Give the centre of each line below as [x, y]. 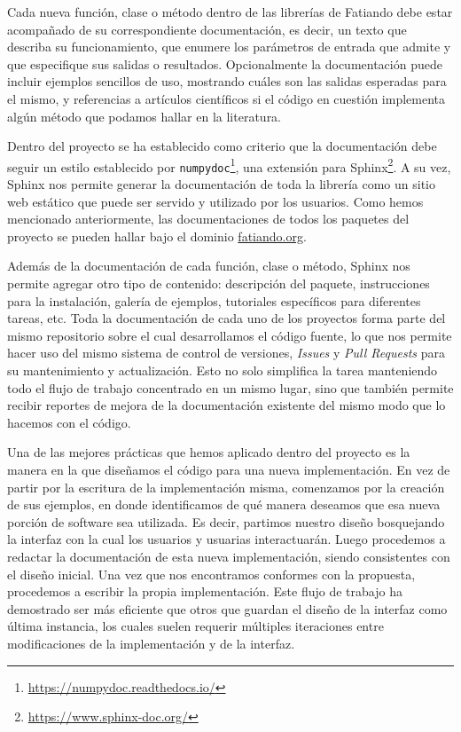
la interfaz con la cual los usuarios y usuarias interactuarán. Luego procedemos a [227, 539]
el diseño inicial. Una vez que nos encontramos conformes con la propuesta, [211, 574]
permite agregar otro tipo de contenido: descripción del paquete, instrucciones [219, 283]
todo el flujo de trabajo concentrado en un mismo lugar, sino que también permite [230, 387]
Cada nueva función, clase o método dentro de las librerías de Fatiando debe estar [230, 12]
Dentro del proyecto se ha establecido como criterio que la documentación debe [222, 146]
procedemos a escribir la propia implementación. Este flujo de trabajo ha [205, 591]
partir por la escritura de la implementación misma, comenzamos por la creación [226, 487]
